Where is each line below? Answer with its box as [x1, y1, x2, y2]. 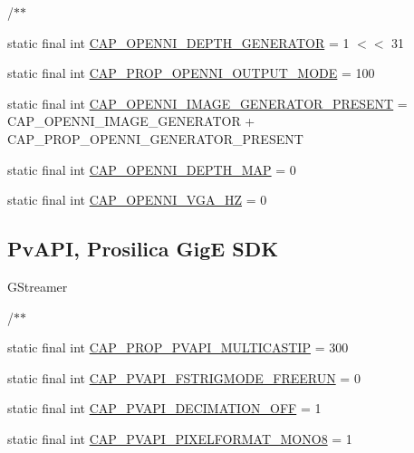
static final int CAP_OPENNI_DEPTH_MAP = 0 [7, 159, 296, 178]
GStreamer [7, 276, 68, 295]
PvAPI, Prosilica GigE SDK [7, 235, 279, 263]
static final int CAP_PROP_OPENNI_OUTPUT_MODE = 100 [7, 63, 375, 82]
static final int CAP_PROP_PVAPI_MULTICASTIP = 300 [7, 338, 349, 357]
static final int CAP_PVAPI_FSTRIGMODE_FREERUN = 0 [7, 368, 361, 387]
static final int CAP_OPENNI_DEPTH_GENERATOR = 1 [7, 33, 350, 52]
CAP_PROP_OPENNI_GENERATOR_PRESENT [7, 129, 303, 148]
